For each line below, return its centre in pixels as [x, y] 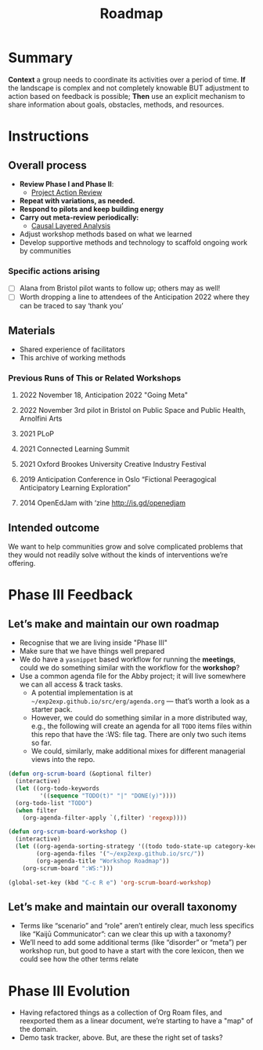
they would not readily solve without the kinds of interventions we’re [118, 555]
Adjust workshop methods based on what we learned [106, 234]
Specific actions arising [54, 271]
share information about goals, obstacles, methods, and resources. [116, 104]
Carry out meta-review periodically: [79, 217]
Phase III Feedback [70, 595]
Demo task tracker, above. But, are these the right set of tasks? [121, 1037]
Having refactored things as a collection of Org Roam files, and [121, 1012]
